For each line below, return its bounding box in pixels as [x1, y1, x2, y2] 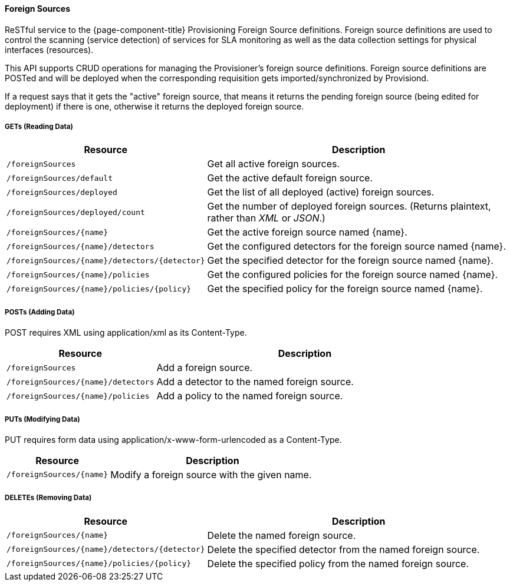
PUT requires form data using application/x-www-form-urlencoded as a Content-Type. [5, 434, 342, 445]
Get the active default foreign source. [207, 172, 373, 184]
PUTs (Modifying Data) [5, 415, 80, 423]
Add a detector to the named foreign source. [156, 376, 354, 388]
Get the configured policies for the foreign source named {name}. [207, 269, 498, 281]
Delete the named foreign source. [207, 529, 356, 541]
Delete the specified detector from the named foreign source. [207, 543, 480, 555]
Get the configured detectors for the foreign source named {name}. [207, 240, 506, 253]
